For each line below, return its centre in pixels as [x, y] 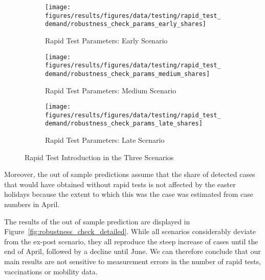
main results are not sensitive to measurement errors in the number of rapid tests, [133, 261]
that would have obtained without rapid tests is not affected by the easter [120, 184]
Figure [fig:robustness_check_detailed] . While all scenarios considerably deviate [130, 231]
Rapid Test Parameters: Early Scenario [106, 40]
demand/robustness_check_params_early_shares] [126, 24]
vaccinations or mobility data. [51, 271]
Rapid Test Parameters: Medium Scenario [111, 90]
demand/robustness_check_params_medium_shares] [128, 74]
